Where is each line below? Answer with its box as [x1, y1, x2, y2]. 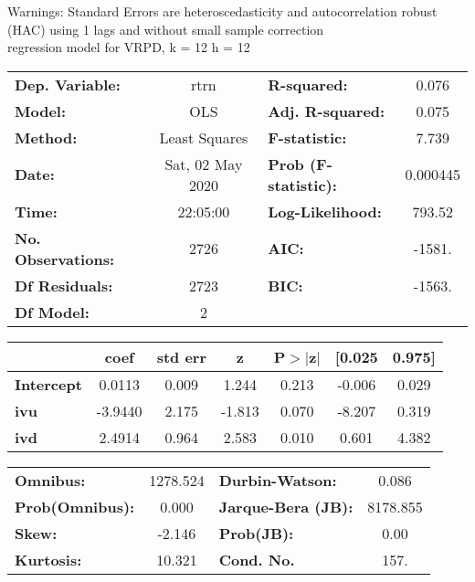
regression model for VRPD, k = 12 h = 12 [7, 37, 250, 57]
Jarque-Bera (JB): [218, 495, 354, 517]
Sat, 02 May [164, 153, 243, 175]
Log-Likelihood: [268, 200, 382, 222]
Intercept [15, 373, 82, 395]
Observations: [15, 248, 115, 270]
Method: [15, 126, 78, 148]
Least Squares [159, 126, 248, 148]
